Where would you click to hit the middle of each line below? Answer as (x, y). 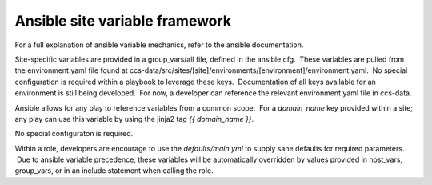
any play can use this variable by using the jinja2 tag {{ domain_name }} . (134, 119)
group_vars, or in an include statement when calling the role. (114, 171)
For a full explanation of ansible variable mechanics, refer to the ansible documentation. (159, 45)
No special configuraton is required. (74, 134)
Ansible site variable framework (123, 21)
